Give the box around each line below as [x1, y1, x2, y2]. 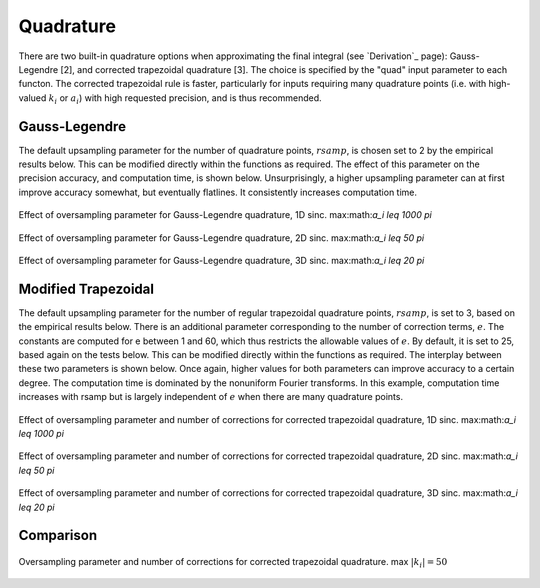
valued [18, 91, 47, 104]
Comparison [18, 527, 98, 544]
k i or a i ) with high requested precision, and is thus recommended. [48, 91, 322, 106]
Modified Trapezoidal [18, 280, 155, 297]
